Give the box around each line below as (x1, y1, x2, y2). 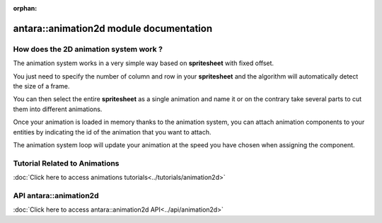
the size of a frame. (13, 81, 70, 90)
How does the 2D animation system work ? (13, 44, 163, 54)
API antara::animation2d (13, 190, 99, 200)
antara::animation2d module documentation (13, 22, 212, 35)
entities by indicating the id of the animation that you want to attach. (13, 127, 212, 136)
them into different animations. (13, 105, 103, 113)
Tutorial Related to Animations (13, 158, 120, 168)
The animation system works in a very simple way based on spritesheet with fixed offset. (13, 59, 274, 67)
